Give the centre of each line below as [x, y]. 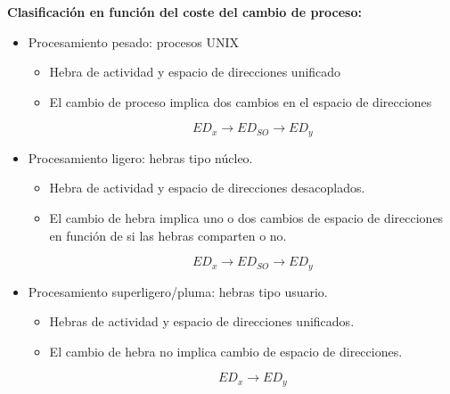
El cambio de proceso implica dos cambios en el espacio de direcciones [241, 101]
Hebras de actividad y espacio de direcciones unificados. [202, 321]
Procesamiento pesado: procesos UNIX [134, 41]
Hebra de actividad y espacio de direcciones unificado [195, 72]
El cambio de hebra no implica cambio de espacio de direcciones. [226, 351]
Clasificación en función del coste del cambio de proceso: [184, 12]
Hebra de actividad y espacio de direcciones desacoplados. [207, 188]
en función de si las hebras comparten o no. [168, 235]
